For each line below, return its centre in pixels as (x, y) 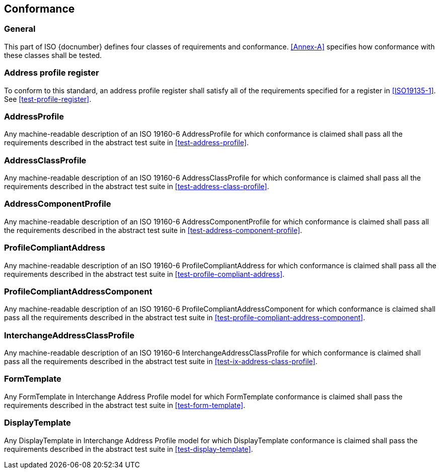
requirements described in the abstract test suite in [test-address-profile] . (127, 143)
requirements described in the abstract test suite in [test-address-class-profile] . (137, 187)
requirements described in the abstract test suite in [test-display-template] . (129, 449)
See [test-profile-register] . (48, 99)
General (20, 29)
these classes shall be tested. (53, 55)
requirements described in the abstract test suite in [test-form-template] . (125, 405)
